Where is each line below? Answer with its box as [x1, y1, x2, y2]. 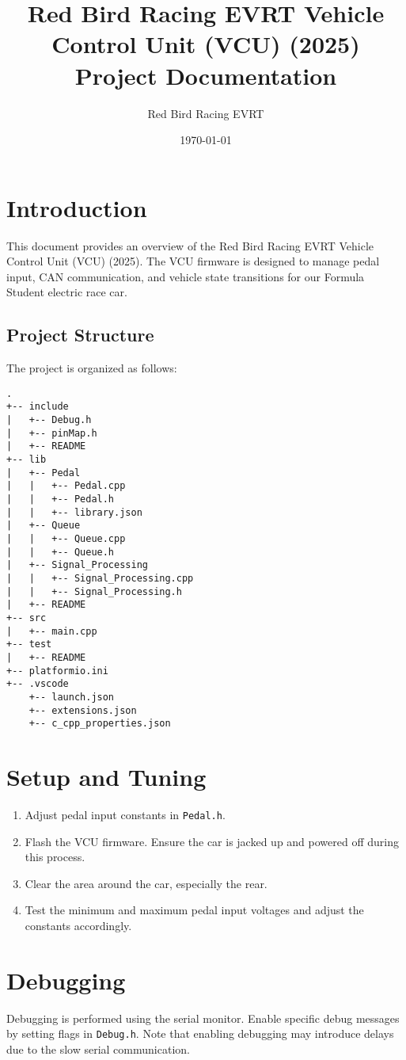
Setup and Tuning [6, 761, 207, 793]
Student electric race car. [6, 284, 127, 300]
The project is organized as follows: [6, 360, 177, 376]
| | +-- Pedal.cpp [6, 480, 126, 492]
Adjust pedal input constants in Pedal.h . [25, 806, 226, 822]
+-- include [6, 401, 69, 413]
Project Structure [6, 322, 154, 347]
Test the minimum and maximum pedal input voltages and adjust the [25, 902, 364, 918]
